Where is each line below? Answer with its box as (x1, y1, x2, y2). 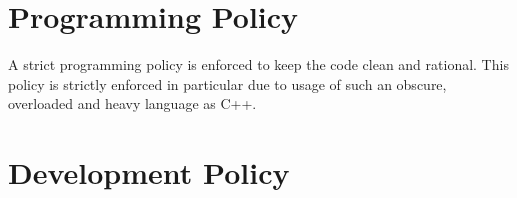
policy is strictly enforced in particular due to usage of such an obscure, (8, 73, 447, 94)
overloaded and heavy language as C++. (8, 93, 257, 114)
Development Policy (8, 152, 290, 193)
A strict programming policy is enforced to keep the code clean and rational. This (8, 54, 509, 75)
